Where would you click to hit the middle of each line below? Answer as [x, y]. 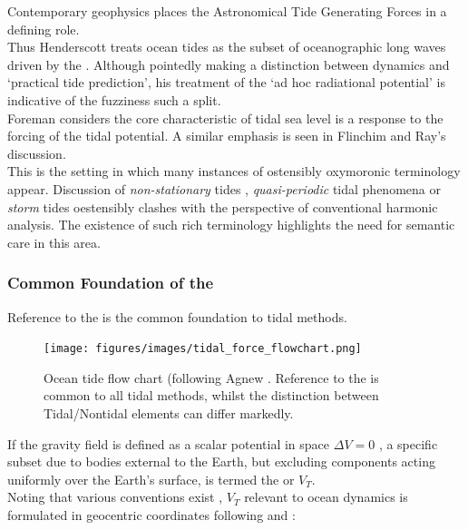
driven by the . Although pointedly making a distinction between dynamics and [229, 64]
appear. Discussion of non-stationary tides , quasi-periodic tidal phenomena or [224, 188]
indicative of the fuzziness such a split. [114, 99]
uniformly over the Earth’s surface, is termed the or [151, 479]
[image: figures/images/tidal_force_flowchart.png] [203, 349]
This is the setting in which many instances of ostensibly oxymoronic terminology [234, 171]
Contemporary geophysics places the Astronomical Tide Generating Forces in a [227, 11]
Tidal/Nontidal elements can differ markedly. [169, 412]
